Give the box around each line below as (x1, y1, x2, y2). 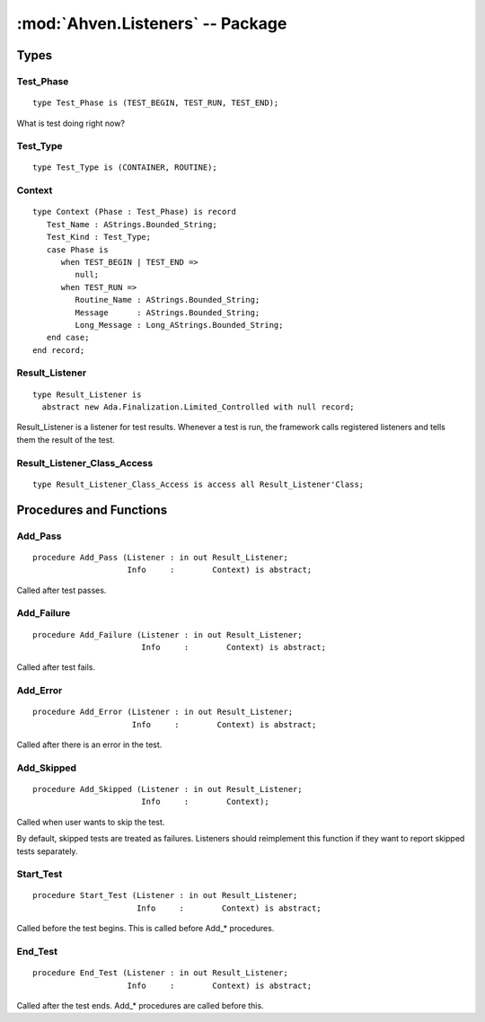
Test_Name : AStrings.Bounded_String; (46, 219, 217, 229)
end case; (46, 332, 90, 343)
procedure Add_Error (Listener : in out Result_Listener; (32, 707, 294, 718)
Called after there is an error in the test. (16, 739, 163, 750)
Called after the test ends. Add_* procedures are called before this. (16, 1000, 264, 1010)
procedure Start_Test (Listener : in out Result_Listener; (32, 890, 298, 901)
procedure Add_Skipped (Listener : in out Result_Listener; (32, 784, 303, 794)
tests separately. (16, 845, 78, 857)
